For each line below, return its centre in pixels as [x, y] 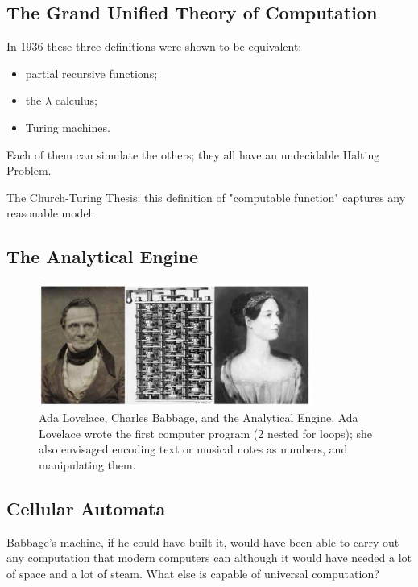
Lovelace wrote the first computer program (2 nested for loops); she [206, 433]
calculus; [76, 100]
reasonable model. [51, 213]
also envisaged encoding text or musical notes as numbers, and [193, 449]
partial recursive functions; [91, 73]
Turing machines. [68, 127]
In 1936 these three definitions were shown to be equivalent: [154, 46]
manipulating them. [87, 464]
